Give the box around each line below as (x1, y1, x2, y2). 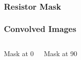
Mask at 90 (44, 48, 78, 59)
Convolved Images (4, 22, 77, 34)
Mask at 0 (4, 48, 34, 59)
